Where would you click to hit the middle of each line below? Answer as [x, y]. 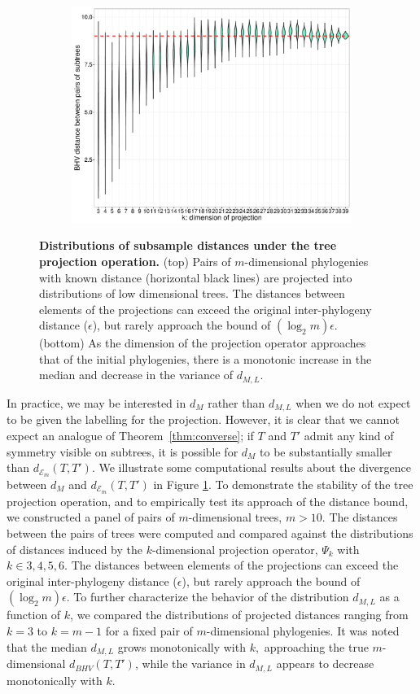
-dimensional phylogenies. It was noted [303, 631]
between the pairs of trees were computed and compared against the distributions [210, 533]
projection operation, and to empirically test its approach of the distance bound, [208, 501]
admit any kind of [349, 435]
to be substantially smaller [326, 451]
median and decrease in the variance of [136, 375]
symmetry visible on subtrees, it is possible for [122, 451]
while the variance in [194, 663]
